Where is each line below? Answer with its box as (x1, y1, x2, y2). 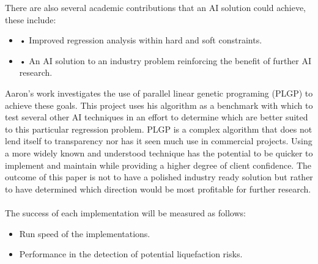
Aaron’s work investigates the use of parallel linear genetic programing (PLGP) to (5, 86, 313, 99)
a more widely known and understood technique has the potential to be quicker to (5, 146, 313, 159)
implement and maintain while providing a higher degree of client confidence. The (5, 158, 312, 171)
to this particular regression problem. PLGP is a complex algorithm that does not (5, 122, 312, 135)
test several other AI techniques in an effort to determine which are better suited (5, 111, 308, 123)
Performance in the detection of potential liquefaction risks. (19, 248, 243, 260)
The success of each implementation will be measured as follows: (5, 206, 246, 219)
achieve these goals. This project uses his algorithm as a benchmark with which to (5, 98, 313, 111)
